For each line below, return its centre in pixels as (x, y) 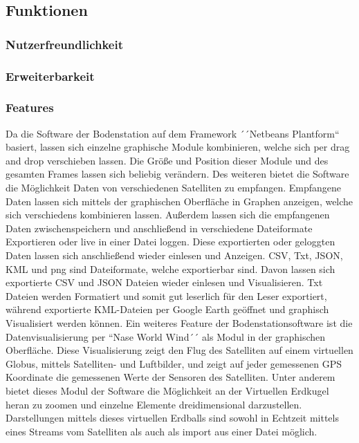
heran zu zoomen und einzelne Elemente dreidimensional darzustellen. (154, 404)
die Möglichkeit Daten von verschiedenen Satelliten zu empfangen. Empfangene (174, 188)
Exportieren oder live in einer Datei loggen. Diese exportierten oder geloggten (171, 242)
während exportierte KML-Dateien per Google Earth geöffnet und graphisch (167, 309)
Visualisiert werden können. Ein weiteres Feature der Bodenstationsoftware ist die (179, 323)
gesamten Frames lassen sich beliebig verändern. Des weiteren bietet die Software (177, 174)
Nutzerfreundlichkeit (64, 44)
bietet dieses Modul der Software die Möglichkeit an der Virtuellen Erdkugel (167, 390)
